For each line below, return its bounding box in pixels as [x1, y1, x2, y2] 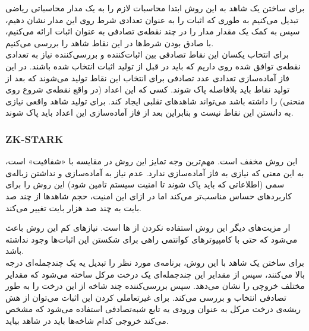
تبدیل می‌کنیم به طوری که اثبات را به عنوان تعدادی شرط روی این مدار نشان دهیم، [5, 13, 299, 26]
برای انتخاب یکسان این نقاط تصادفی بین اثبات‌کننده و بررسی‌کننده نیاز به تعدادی [5, 48, 289, 61]
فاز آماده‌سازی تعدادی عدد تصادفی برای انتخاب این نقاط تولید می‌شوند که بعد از [5, 71, 289, 84]
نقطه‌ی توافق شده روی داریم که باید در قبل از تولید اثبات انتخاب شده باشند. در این [5, 59, 301, 72]
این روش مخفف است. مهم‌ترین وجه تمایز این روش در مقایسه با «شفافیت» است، [5, 155, 298, 167]
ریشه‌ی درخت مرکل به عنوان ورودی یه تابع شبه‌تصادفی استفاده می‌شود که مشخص [5, 303, 301, 315]
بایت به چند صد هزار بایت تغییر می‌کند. [5, 201, 142, 214]
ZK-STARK [5, 131, 64, 146]
